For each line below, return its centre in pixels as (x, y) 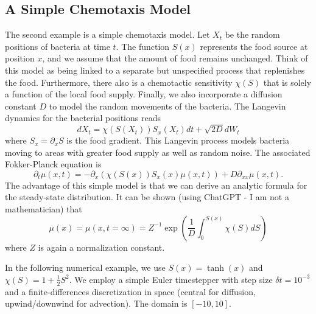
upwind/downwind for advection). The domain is (96, 303)
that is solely (287, 82)
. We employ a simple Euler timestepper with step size (171, 279)
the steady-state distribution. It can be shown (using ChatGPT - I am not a (147, 197)
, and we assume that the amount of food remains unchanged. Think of (175, 58)
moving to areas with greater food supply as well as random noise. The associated (158, 152)
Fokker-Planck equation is (53, 164)
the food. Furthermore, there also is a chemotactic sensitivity (119, 82)
